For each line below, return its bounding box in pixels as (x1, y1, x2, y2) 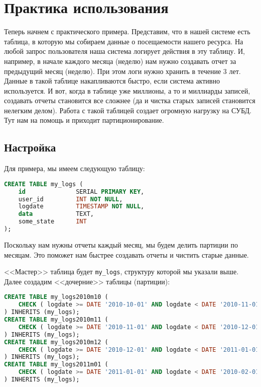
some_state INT (18, 218, 87, 225)
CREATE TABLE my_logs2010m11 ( (4, 316, 108, 324)
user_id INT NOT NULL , (18, 195, 123, 203)
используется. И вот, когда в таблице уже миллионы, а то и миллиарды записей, (4, 85, 250, 96)
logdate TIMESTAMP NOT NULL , (18, 203, 145, 210)
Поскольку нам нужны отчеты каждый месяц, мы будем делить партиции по (4, 239, 238, 250)
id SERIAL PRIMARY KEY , (18, 188, 145, 195)
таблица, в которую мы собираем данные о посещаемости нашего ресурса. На (4, 36, 243, 46)
